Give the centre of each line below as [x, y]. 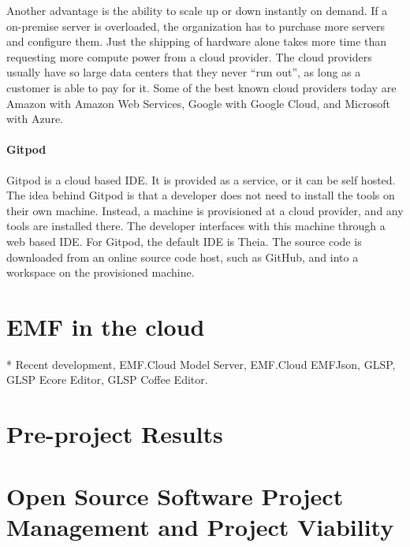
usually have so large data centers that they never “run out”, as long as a [184, 72]
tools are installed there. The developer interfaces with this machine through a [196, 226]
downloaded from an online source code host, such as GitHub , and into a [183, 257]
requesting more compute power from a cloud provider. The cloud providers [189, 56]
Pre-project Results [115, 434]
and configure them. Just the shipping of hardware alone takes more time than [197, 41]
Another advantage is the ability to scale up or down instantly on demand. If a [197, 10]
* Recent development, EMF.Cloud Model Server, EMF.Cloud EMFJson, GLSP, [201, 364]
